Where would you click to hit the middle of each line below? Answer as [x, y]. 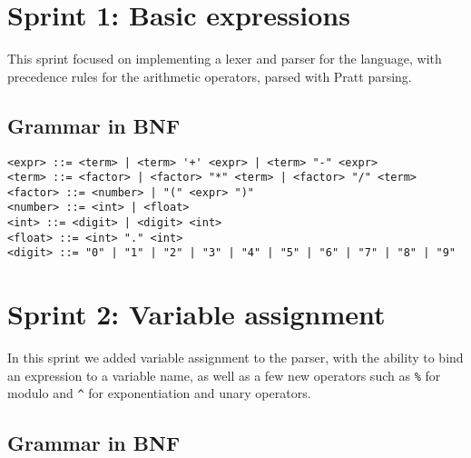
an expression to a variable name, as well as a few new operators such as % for [224, 375]
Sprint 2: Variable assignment [196, 314]
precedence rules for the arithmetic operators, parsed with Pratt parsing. [210, 76]
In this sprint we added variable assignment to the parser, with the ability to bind [235, 358]
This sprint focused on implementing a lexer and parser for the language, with [225, 59]
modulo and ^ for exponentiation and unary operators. [159, 393]
